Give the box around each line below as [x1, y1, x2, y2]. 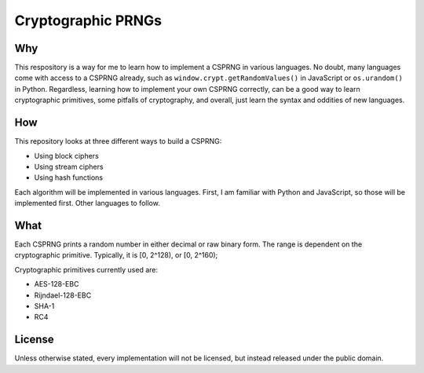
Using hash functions [34, 173, 104, 182]
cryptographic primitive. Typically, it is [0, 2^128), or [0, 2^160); [14, 250, 218, 260]
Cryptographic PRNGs [14, 12, 163, 29]
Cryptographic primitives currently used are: [14, 265, 159, 274]
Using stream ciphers [34, 162, 104, 171]
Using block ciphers [34, 151, 100, 160]
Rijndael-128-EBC [34, 291, 92, 300]
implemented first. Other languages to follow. [14, 199, 160, 208]
